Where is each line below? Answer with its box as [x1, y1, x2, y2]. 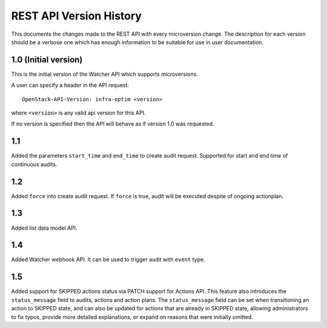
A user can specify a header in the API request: [11, 82, 130, 89]
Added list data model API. [11, 224, 78, 232]
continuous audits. [11, 161, 58, 168]
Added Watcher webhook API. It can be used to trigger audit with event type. [11, 256, 205, 263]
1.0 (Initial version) [11, 55, 83, 65]
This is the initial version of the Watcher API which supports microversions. [11, 70, 198, 78]
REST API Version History [11, 9, 142, 22]
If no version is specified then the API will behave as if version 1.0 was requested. [11, 120, 214, 127]
